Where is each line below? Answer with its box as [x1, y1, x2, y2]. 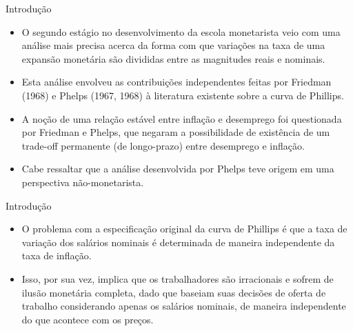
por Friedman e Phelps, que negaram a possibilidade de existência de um [21, 125, 330, 139]
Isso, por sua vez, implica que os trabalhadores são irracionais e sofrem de [21, 271, 334, 285]
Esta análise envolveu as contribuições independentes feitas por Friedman [21, 74, 332, 89]
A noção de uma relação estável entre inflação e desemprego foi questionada [21, 111, 342, 126]
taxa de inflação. [21, 248, 92, 263]
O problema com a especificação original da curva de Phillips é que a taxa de [21, 221, 347, 236]
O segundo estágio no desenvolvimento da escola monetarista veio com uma [21, 24, 341, 39]
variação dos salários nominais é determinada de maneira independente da [21, 234, 335, 249]
